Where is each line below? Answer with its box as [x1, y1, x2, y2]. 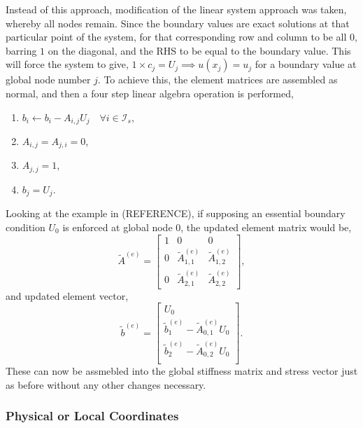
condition [6, 219, 45, 234]
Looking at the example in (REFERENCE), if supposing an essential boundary [6, 206, 346, 221]
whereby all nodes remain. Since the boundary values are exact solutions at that [6, 15, 350, 30]
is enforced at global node [62, 219, 173, 234]
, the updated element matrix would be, [180, 219, 352, 234]
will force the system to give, [6, 57, 129, 71]
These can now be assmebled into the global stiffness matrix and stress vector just [6, 364, 358, 378]
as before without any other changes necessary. [6, 377, 206, 392]
